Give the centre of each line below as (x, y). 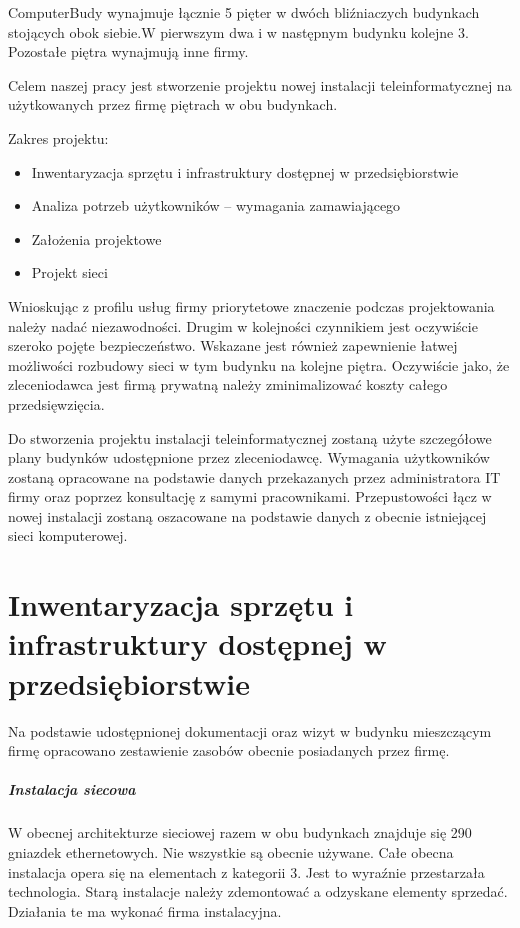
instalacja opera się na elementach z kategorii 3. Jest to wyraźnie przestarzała (246, 871)
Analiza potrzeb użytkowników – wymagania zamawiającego (216, 205)
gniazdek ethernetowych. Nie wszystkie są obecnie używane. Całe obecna (231, 851)
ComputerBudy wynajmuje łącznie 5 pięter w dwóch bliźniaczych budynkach (244, 12)
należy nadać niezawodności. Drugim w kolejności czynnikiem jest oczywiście (243, 325)
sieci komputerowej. (68, 535)
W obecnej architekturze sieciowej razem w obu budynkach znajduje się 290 (240, 832)
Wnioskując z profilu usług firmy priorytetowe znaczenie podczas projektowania (251, 305)
